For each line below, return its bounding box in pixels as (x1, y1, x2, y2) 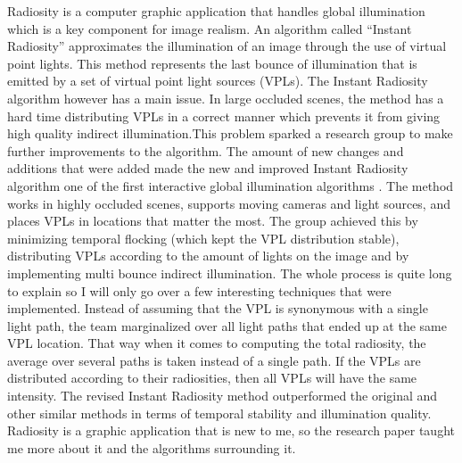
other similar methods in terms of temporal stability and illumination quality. (7, 403, 432, 422)
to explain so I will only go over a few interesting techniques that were (7, 281, 392, 300)
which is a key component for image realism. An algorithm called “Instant (7, 19, 412, 37)
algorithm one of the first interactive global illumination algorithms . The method (7, 176, 454, 194)
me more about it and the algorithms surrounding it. (7, 438, 296, 457)
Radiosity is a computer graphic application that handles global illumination (7, 2, 425, 20)
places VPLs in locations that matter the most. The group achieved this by (7, 211, 418, 230)
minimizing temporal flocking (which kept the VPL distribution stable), (7, 228, 400, 247)
